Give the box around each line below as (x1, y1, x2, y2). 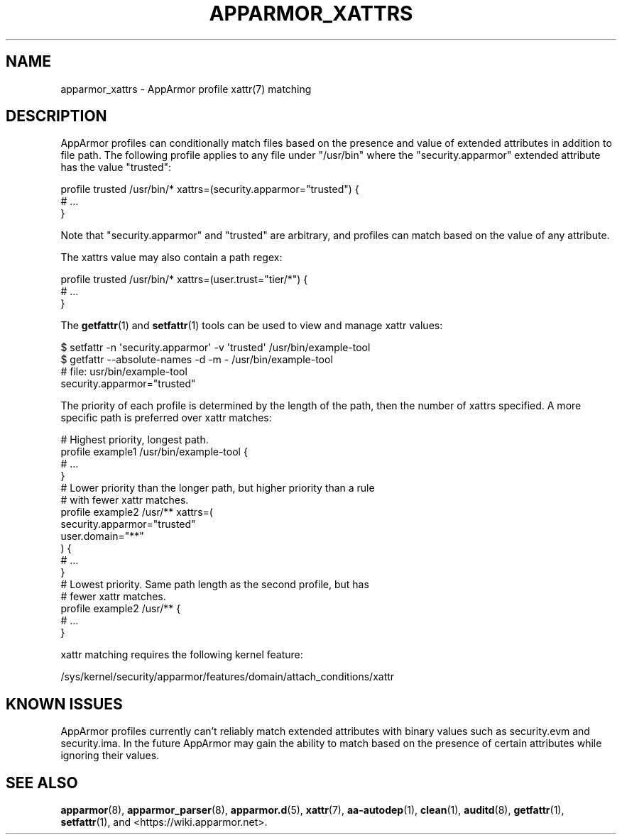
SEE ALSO (6, 773, 78, 792)
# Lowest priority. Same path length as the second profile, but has (60, 578, 369, 591)
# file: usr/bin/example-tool (60, 365, 187, 378)
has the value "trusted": (60, 161, 172, 174)
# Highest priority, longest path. (60, 433, 209, 446)
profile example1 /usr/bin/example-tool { (60, 446, 248, 458)
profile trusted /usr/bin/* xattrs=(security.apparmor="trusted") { (60, 183, 359, 196)
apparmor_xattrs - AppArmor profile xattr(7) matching (60, 82, 312, 95)
